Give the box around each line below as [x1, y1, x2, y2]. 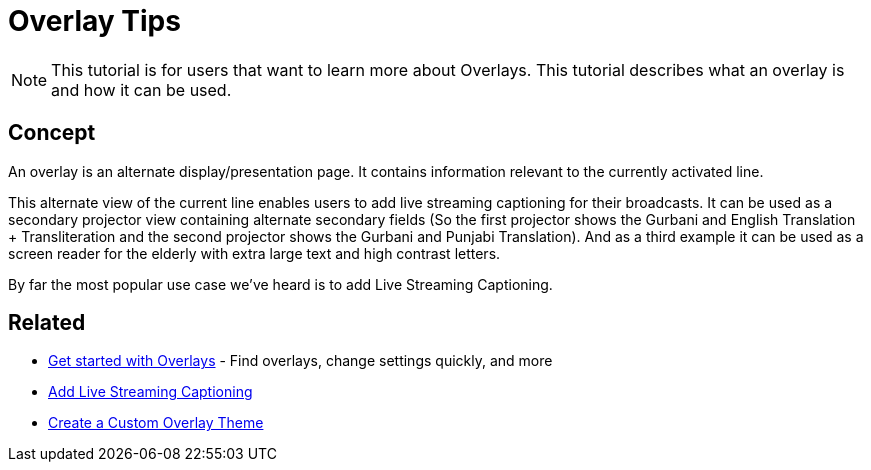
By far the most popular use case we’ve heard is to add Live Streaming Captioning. [8, 275, 553, 293]
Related [8, 310, 86, 336]
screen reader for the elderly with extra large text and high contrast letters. [8, 244, 501, 262]
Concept [8, 120, 96, 146]
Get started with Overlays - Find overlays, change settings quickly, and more [48, 352, 553, 370]
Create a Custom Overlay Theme [48, 414, 264, 432]
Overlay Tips [8, 4, 181, 38]
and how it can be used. [51, 79, 232, 100]
